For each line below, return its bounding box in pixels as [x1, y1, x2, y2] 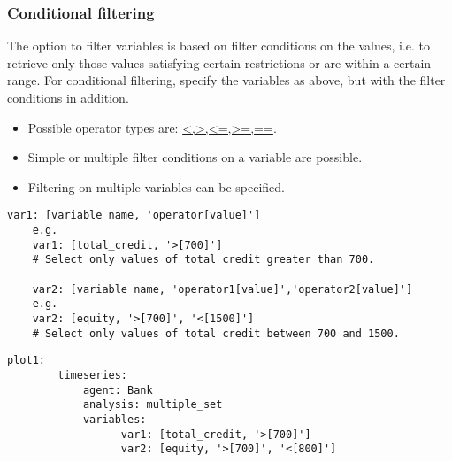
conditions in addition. [7, 89, 129, 106]
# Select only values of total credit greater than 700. [32, 253, 375, 266]
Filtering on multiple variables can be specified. [27, 177, 285, 196]
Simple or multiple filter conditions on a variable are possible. [27, 148, 363, 166]
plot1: [7, 354, 45, 367]
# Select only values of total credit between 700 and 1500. [32, 327, 400, 340]
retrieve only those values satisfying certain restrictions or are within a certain [7, 53, 432, 72]
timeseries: [57, 368, 128, 381]
